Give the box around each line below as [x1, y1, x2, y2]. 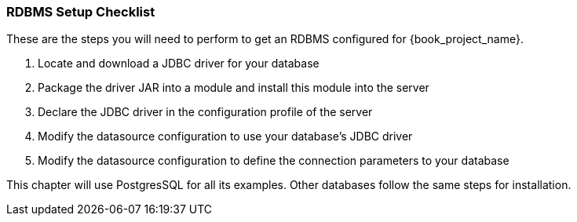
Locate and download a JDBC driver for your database [38, 56, 320, 71]
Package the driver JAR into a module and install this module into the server [38, 81, 429, 95]
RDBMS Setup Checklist [6, 4, 155, 20]
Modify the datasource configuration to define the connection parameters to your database [38, 154, 509, 168]
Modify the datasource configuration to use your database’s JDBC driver [38, 129, 413, 144]
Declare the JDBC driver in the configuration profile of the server [38, 105, 373, 119]
